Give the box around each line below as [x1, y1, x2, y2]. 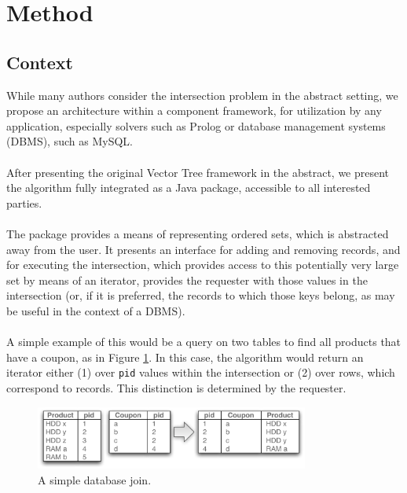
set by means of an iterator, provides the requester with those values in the [6, 271, 368, 288]
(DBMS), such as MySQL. [6, 133, 133, 149]
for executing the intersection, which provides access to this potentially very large [6, 256, 399, 273]
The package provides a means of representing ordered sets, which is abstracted [6, 225, 389, 241]
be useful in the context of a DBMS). [6, 302, 185, 318]
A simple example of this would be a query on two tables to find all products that [6, 333, 401, 350]
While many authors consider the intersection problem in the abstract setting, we [6, 86, 398, 103]
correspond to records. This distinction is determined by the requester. [6, 379, 346, 396]
